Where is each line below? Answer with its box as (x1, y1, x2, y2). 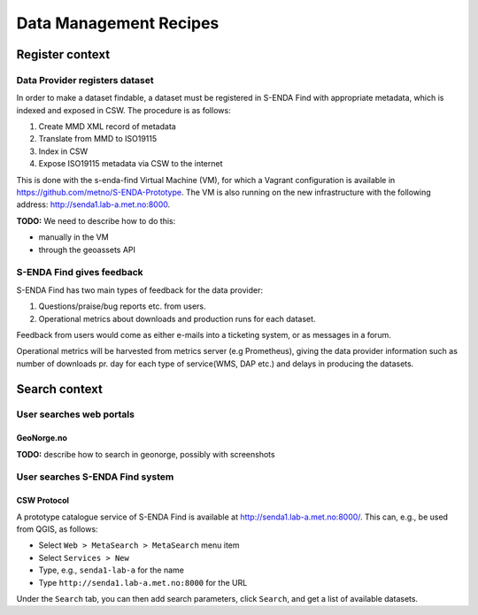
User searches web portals (16, 408, 135, 420)
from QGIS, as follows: (16, 524, 98, 534)
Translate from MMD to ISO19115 (38, 134, 158, 144)
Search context (16, 381, 104, 396)
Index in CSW (38, 146, 89, 157)
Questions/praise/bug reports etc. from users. (38, 301, 207, 311)
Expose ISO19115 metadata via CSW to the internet (38, 158, 223, 169)
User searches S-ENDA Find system (16, 471, 174, 483)
